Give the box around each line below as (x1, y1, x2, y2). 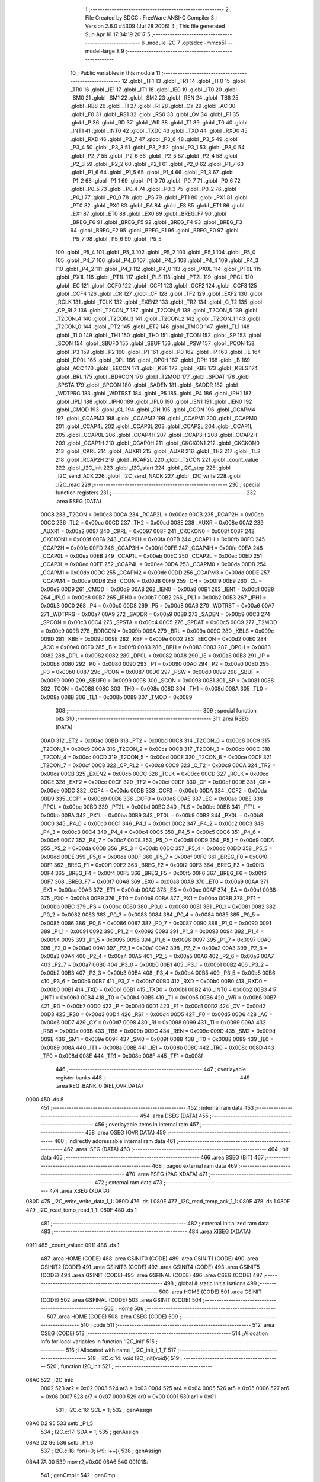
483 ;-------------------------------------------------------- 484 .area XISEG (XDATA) (40, 1228, 251, 1235)
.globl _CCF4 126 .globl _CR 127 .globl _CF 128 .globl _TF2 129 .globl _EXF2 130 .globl (55, 290, 263, 297)
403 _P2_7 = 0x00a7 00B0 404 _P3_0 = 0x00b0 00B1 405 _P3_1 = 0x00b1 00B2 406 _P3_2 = (40, 961, 269, 968)
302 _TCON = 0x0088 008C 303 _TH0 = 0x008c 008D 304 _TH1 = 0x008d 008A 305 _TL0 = (40, 685, 268, 692)
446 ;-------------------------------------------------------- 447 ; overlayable (55, 1066, 246, 1073)
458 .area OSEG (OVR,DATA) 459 (85, 1129, 167, 1136)
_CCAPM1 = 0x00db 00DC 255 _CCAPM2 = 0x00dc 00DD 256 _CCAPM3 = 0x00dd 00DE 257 (40, 569, 270, 576)
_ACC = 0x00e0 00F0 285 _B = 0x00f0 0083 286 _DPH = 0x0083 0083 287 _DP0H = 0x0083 (40, 644, 271, 651)
